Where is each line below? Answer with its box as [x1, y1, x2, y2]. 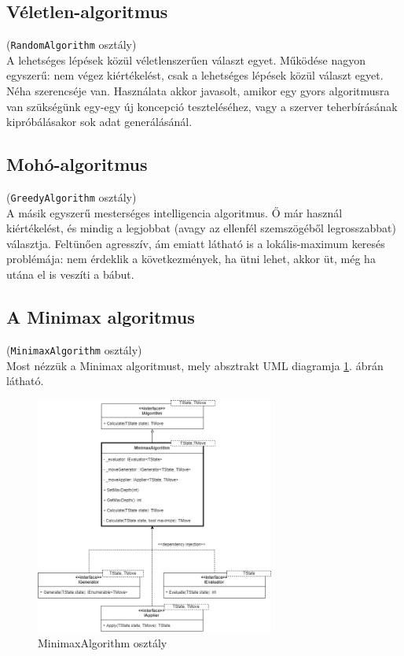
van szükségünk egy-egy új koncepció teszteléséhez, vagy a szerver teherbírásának [6, 98, 398, 114]
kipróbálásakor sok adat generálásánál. [6, 113, 193, 130]
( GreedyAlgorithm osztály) [6, 189, 137, 206]
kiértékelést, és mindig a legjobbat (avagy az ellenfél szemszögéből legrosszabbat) [6, 220, 396, 236]
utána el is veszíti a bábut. [6, 266, 134, 283]
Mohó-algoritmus [6, 152, 148, 176]
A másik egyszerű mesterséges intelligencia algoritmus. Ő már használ [6, 204, 343, 221]
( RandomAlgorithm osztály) [6, 36, 137, 53]
